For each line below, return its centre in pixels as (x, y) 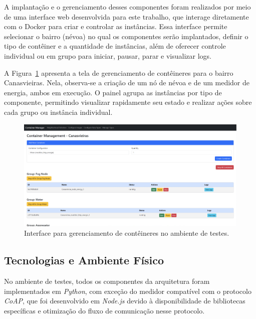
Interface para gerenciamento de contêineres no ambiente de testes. (127, 233)
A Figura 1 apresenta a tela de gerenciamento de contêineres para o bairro (119, 72)
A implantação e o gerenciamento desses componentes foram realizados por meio (127, 7)
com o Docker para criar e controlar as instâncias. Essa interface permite (116, 26)
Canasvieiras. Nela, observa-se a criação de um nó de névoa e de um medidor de (127, 83)
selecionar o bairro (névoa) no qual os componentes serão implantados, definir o (126, 36)
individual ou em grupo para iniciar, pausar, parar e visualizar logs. (108, 55)
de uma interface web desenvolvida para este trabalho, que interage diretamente (126, 16)
